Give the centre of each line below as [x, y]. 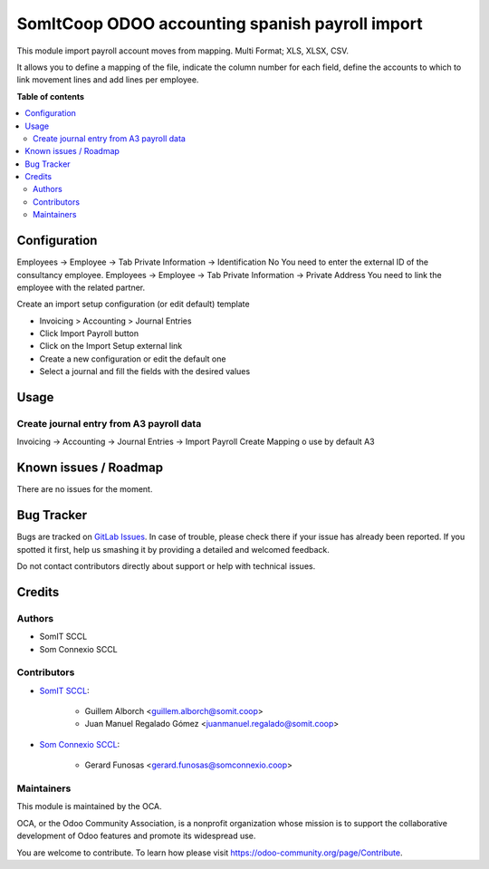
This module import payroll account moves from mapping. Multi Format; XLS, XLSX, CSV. [182, 51]
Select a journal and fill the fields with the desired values [145, 372]
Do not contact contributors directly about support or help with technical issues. [166, 566]
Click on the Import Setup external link [111, 346]
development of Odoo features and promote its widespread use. [136, 836]
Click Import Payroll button [89, 333]
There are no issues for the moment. [85, 489]
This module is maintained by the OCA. [89, 806]
